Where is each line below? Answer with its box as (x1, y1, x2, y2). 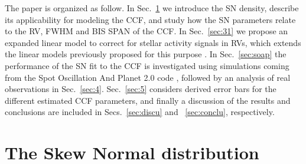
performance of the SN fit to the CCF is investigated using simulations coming (5, 59, 289, 71)
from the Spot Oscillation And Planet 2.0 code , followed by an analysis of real (5, 71, 291, 83)
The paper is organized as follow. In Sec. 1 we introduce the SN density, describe (5, 2, 299, 14)
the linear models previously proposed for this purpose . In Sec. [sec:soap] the (5, 48, 287, 60)
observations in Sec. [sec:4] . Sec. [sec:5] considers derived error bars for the (5, 83, 276, 95)
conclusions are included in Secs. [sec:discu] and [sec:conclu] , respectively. (5, 106, 275, 118)
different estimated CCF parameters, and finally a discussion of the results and (5, 94, 291, 106)
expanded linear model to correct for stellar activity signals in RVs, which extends (5, 36, 301, 48)
